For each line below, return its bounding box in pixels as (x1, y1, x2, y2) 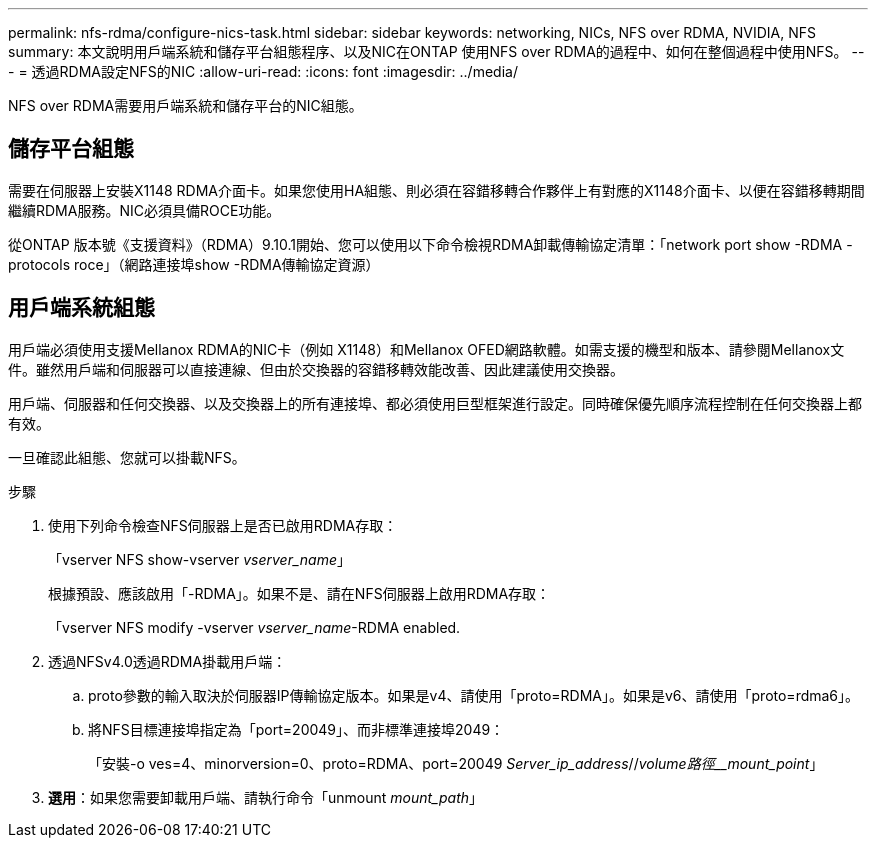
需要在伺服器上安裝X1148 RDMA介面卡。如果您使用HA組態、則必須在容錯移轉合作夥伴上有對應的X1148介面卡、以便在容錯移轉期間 (8, 181, 865, 199)
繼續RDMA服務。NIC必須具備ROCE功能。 (8, 201, 281, 219)
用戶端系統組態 (8, 295, 155, 321)
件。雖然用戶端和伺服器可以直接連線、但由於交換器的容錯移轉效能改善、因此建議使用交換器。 (8, 360, 624, 378)
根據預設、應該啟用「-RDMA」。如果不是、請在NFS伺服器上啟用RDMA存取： (48, 584, 551, 602)
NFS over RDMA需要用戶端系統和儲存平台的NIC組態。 (8, 97, 363, 114)
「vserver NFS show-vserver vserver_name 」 (48, 550, 351, 568)
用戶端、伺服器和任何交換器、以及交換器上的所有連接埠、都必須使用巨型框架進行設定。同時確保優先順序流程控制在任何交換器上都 (8, 394, 862, 412)
